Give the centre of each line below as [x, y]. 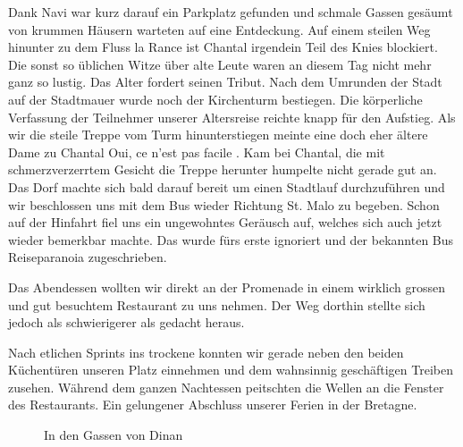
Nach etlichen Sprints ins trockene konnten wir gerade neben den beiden [206, 352]
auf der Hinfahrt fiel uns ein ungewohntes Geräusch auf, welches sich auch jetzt [225, 222]
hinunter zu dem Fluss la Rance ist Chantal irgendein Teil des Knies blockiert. [223, 47]
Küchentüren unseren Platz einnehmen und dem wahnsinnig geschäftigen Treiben [231, 370]
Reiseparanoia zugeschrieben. [88, 257]
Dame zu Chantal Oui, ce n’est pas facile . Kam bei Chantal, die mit [197, 152]
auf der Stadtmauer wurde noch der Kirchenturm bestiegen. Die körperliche [215, 99]
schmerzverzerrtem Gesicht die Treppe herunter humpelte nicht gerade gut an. [223, 169]
